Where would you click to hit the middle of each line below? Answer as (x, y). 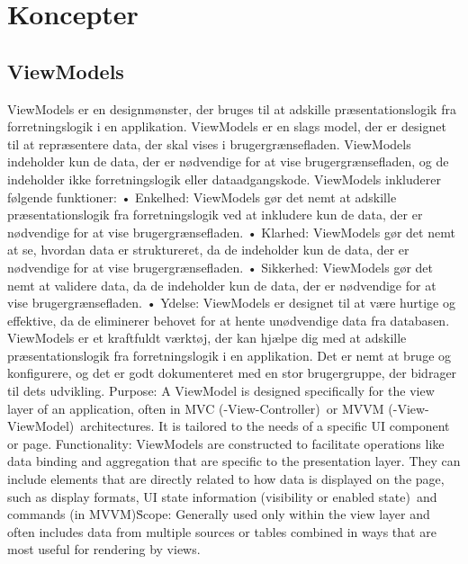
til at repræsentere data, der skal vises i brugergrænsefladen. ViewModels (209, 143)
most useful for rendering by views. (104, 549)
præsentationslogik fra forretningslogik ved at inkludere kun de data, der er (215, 215)
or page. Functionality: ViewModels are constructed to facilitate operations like (226, 443)
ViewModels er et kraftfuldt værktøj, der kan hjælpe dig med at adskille (207, 338)
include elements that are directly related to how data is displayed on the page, (226, 479)
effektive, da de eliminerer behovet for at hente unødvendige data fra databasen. (229, 320)
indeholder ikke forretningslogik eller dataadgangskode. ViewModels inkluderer (224, 179)
